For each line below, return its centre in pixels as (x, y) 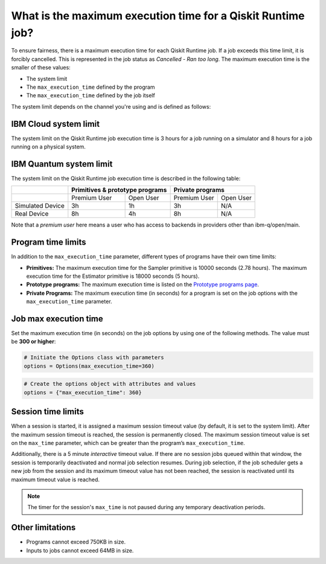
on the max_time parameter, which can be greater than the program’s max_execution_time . (128, 443)
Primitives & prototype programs (119, 190)
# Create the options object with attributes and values (110, 384)
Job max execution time (57, 319)
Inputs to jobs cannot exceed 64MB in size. (80, 550)
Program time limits (49, 242)
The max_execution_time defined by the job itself (91, 95)
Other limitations (43, 527)
